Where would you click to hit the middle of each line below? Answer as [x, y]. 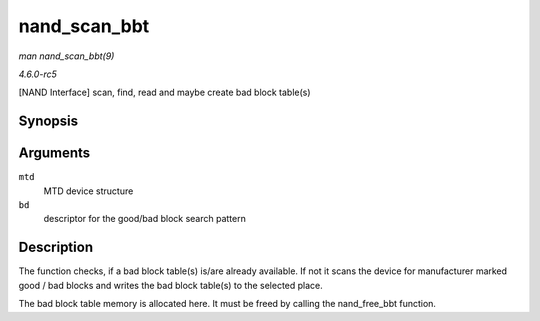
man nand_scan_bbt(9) [66, 56]
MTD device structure [88, 191]
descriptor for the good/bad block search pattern [145, 219]
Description [56, 247]
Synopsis [48, 121]
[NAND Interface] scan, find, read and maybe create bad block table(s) [164, 92]
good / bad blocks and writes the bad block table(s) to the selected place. [171, 285]
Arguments [54, 153]
